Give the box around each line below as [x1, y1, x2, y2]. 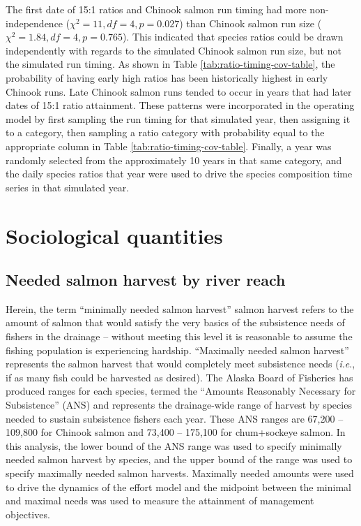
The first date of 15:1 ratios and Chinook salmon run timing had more [6, 2, 307, 16]
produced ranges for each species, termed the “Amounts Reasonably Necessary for [6, 383, 356, 398]
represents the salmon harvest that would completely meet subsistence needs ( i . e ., [6, 356, 355, 371]
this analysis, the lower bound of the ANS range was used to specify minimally [6, 438, 342, 453]
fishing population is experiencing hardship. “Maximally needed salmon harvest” [6, 342, 349, 357]
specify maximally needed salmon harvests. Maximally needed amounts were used [6, 466, 354, 481]
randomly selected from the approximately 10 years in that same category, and [6, 152, 342, 167]
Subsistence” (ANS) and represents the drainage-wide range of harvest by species [6, 397, 352, 412]
